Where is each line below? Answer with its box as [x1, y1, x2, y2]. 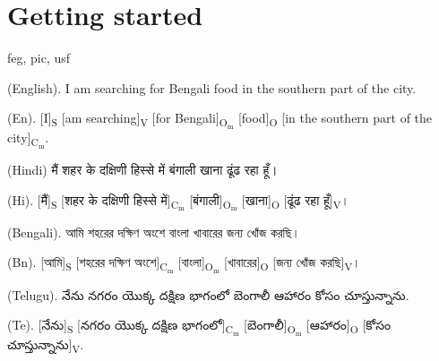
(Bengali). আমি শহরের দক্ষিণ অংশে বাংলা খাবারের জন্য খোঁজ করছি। [7, 222, 300, 241]
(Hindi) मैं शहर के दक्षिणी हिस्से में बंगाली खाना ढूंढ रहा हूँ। [7, 160, 278, 179]
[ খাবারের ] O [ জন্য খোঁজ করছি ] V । [223, 253, 361, 274]
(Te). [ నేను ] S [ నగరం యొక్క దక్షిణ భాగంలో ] [7, 315, 226, 336]
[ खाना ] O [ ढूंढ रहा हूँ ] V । [241, 190, 349, 211]
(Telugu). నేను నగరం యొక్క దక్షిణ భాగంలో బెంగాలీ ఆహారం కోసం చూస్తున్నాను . [7, 285, 409, 304]
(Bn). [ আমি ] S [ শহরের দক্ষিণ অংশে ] [7, 253, 160, 274]
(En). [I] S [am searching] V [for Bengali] [7, 108, 219, 130]
